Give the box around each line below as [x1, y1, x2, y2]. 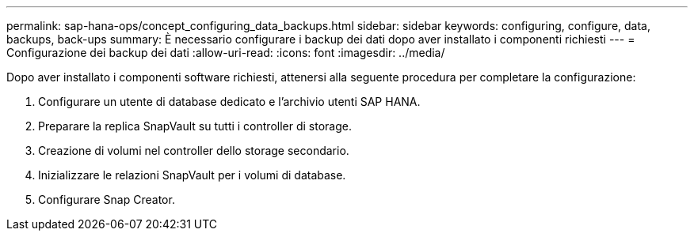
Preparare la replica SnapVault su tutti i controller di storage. [38, 119, 352, 133]
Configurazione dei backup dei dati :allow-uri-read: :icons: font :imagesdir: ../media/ [6, 46, 445, 59]
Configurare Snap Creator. [38, 193, 175, 206]
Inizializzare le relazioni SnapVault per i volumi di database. [38, 168, 346, 182]
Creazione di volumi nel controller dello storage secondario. [38, 144, 349, 157]
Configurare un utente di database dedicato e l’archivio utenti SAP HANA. [38, 95, 421, 108]
